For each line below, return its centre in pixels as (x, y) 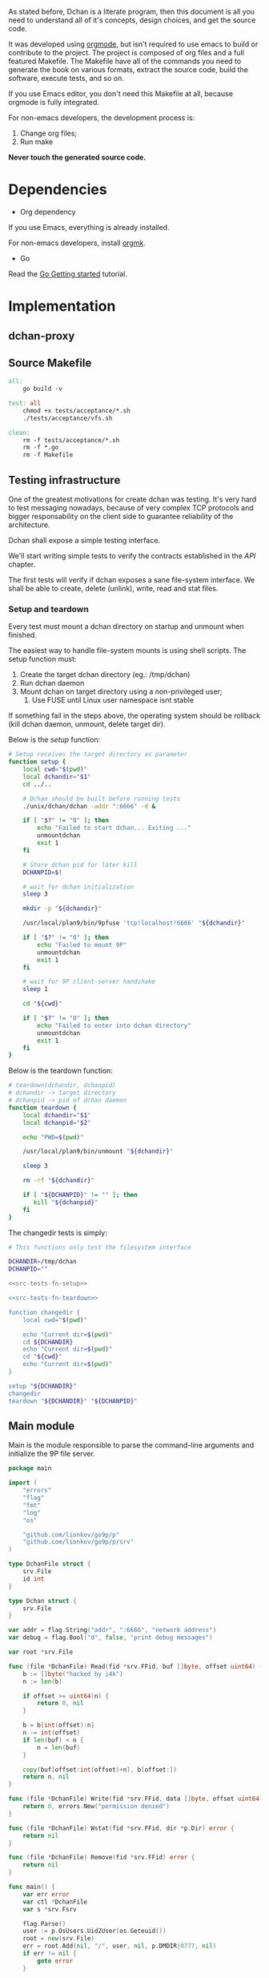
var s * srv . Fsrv (50, 1909)
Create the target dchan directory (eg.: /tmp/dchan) (105, 675)
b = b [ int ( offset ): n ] (58, 1726)
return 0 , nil (60, 1703)
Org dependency (48, 211)
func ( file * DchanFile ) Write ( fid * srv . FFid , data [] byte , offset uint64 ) (136, 1799)
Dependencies (58, 189)
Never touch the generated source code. (77, 157)
